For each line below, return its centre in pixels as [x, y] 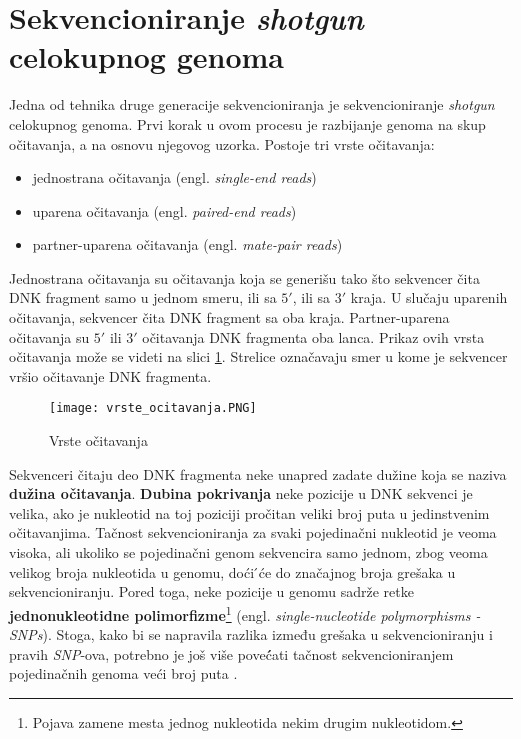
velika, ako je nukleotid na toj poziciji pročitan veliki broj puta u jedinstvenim [249, 512]
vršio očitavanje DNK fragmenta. [110, 375]
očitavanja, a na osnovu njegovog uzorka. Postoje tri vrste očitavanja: [222, 143]
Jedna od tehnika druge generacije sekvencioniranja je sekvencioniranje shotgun [252, 104]
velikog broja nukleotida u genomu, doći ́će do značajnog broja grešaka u [232, 571]
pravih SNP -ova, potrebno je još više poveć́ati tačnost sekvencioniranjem [231, 653]
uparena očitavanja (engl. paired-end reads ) [164, 210]
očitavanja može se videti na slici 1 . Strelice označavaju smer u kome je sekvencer [258, 356]
